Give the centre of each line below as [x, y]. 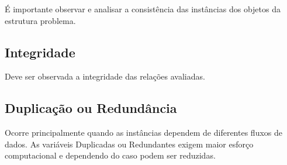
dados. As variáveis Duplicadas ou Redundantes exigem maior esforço [129, 144]
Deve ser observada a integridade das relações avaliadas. [105, 76]
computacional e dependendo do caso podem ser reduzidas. [110, 155]
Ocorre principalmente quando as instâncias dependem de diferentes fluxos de [143, 133]
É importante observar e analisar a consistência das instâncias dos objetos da [143, 9]
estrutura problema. [40, 20]
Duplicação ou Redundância [91, 108]
